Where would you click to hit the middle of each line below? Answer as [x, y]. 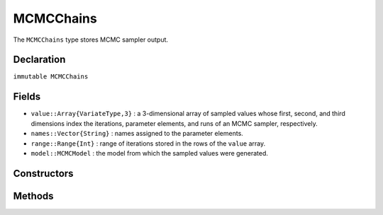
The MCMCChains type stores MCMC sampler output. [91, 40]
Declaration [39, 60]
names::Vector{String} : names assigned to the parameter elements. [137, 134]
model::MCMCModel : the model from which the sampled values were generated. [150, 153]
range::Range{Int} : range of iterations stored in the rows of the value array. [148, 143]
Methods [33, 196]
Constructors [43, 173]
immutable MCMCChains [51, 77]
